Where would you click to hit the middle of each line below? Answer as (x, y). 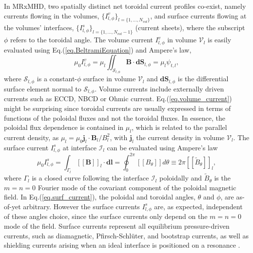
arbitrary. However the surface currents (81, 206)
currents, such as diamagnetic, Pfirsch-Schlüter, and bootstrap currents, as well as (126, 235)
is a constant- (57, 79)
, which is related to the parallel (179, 127)
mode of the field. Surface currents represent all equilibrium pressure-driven (117, 226)
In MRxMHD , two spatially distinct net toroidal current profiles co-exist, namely (125, 6)
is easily (220, 40)
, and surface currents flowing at (198, 15)
